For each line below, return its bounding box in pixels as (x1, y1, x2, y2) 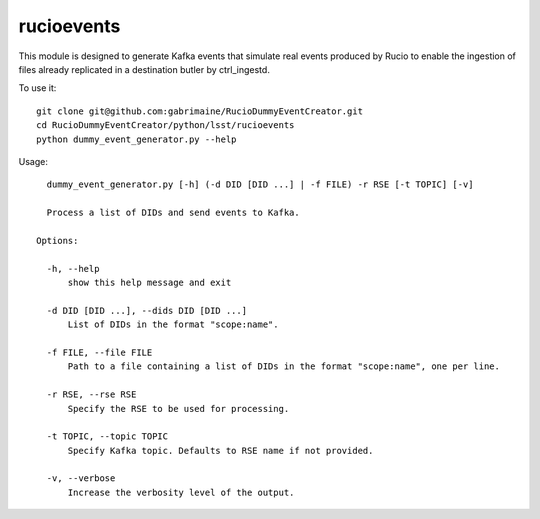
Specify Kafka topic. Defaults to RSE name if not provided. (67, 445, 374, 456)
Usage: (18, 155, 49, 167)
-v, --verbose (46, 473, 116, 484)
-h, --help (46, 263, 100, 274)
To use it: (18, 82, 57, 94)
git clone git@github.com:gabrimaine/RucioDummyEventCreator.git (36, 105, 364, 117)
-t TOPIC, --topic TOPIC (46, 431, 169, 442)
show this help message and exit (67, 277, 232, 289)
